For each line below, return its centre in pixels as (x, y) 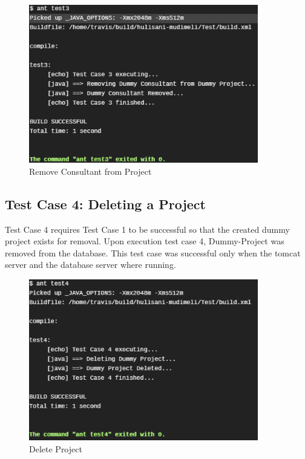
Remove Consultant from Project (90, 171)
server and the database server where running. (90, 265)
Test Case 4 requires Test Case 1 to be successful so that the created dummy (147, 229)
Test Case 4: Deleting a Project (105, 203)
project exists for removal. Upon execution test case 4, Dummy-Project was (145, 241)
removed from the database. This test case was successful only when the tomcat (153, 252)
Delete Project (56, 448)
